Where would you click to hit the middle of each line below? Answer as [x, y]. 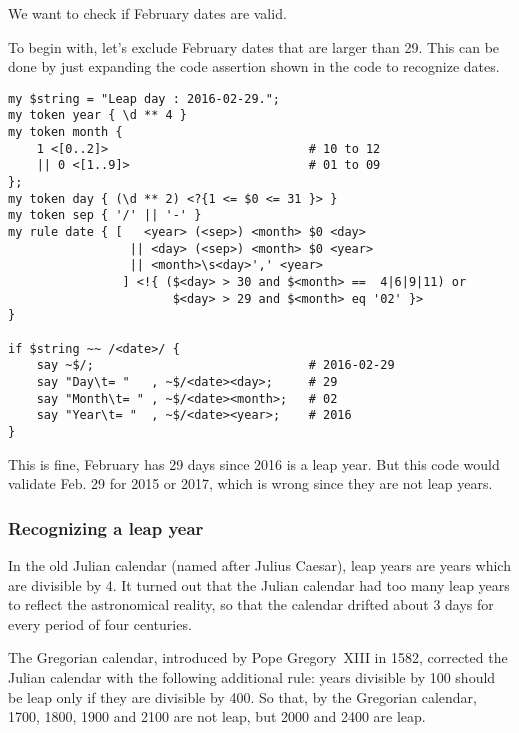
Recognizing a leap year [106, 527]
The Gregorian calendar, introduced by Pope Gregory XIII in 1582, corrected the [258, 657]
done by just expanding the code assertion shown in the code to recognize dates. [254, 66]
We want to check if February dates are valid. [147, 13]
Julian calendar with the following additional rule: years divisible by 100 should [252, 676]
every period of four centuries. [100, 623]
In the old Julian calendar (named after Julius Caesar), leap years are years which [259, 564]
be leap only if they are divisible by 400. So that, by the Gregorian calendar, [242, 696]
